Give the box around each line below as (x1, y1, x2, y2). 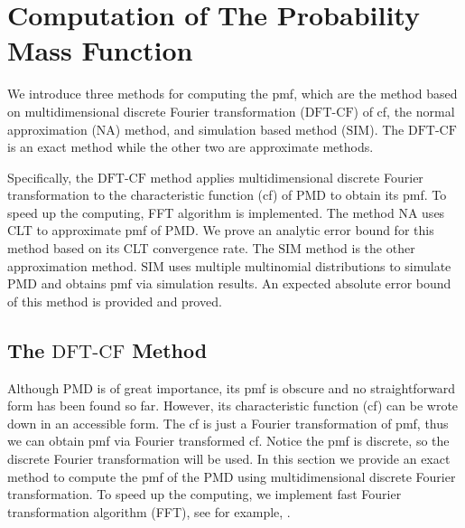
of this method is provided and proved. (7, 291, 222, 310)
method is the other (305, 239, 415, 258)
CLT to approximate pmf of (7, 221, 162, 240)
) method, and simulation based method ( (115, 119, 347, 138)
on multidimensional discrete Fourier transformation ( (7, 101, 305, 120)
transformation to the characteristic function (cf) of (7, 185, 293, 204)
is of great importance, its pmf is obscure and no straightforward (97, 378, 456, 397)
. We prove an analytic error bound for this (194, 221, 434, 240)
